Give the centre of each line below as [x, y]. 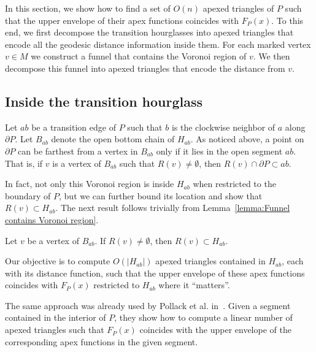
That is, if [24, 163]
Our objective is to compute [58, 261]
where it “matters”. [194, 285]
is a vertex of [77, 163]
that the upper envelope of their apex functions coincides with [122, 20]
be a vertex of [53, 240]
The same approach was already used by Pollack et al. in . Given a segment [148, 305]
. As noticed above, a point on [247, 139]
